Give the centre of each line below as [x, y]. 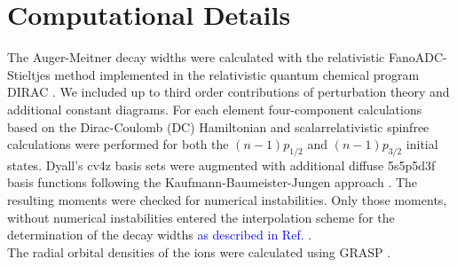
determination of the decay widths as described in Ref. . [160, 235]
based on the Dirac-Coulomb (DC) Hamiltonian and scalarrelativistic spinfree [218, 126]
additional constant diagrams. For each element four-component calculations [215, 109]
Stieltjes [29, 74]
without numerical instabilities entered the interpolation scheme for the [201, 217]
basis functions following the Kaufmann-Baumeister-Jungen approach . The [213, 182]
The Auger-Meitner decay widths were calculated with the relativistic [196, 57]
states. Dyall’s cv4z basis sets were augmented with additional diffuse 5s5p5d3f [221, 165]
